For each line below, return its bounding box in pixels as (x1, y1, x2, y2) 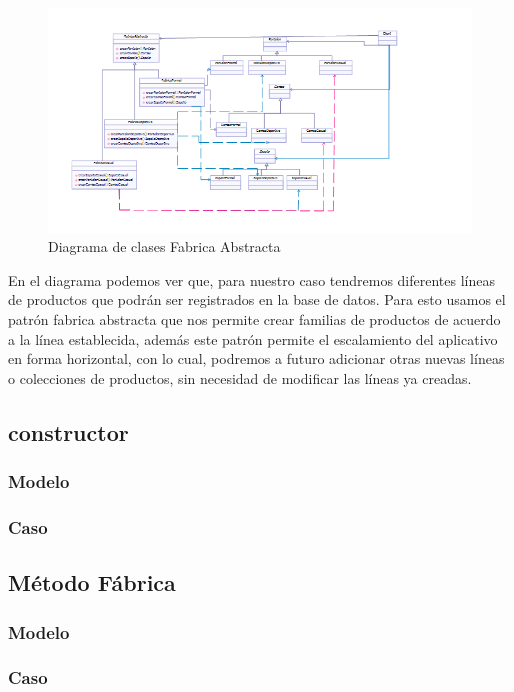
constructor (8, 416, 129, 447)
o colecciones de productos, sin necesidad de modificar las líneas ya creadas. (8, 367, 472, 388)
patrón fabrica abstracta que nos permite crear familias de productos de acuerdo (8, 309, 501, 330)
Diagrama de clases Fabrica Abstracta (48, 236, 281, 257)
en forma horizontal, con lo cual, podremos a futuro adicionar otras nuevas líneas (8, 348, 505, 369)
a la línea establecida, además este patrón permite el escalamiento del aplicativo (8, 328, 498, 349)
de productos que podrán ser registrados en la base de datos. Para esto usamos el (8, 289, 506, 310)
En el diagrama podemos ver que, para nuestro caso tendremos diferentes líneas (8, 269, 495, 290)
